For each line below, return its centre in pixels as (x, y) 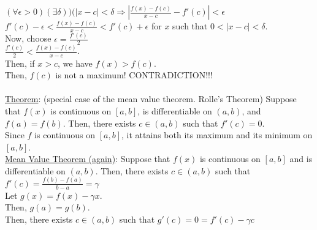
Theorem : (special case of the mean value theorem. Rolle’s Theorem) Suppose (151, 99)
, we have (75, 63)
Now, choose (28, 38)
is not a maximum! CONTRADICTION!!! (134, 75)
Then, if (20, 63)
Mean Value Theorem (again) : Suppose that (88, 159)
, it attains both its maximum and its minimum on (217, 135)
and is (301, 159)
